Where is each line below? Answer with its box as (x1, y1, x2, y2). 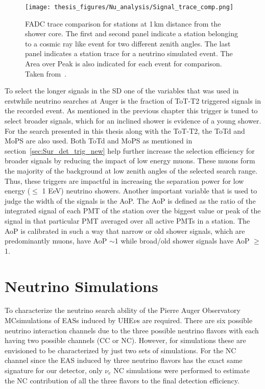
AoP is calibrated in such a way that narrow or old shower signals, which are (5, 225, 245, 236)
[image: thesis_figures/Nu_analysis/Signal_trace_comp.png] (25, 4, 234, 11)
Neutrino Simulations (5, 275, 158, 296)
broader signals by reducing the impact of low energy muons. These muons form (5, 155, 255, 166)
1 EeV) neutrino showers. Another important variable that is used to (42, 185, 257, 196)
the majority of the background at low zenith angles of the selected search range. (5, 165, 258, 176)
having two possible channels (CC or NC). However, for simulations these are (5, 335, 246, 346)
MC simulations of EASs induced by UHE (5, 315, 134, 326)
